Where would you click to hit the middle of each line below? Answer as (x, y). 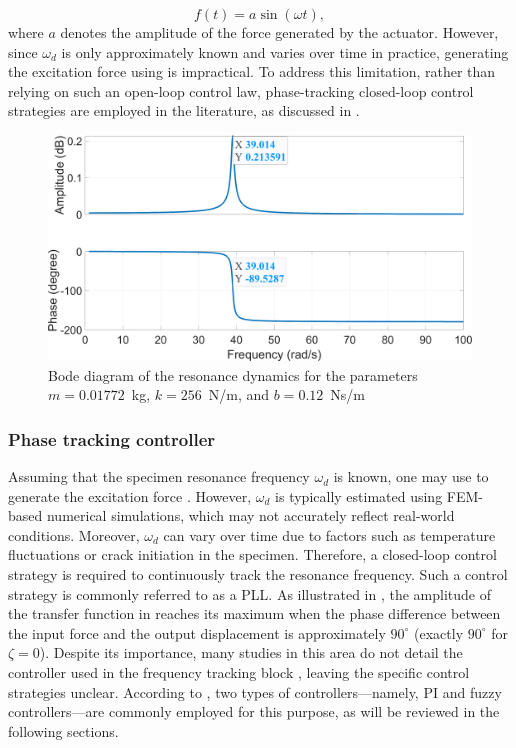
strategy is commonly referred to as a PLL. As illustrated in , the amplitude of (249, 593)
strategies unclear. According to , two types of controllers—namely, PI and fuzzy (255, 691)
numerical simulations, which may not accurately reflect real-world (250, 515)
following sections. (63, 730)
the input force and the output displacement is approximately (197, 632)
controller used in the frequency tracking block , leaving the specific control (239, 671)
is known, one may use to (411, 476)
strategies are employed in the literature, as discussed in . (184, 110)
